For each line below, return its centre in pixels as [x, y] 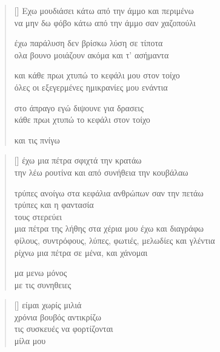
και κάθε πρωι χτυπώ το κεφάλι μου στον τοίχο [97, 75]
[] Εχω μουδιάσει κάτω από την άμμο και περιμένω [104, 10]
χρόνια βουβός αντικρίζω [58, 316]
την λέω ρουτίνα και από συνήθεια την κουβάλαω [101, 172]
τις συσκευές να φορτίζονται [64, 329]
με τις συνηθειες [43, 284]
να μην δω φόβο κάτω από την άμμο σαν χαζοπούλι [105, 22]
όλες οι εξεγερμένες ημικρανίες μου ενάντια [91, 87]
